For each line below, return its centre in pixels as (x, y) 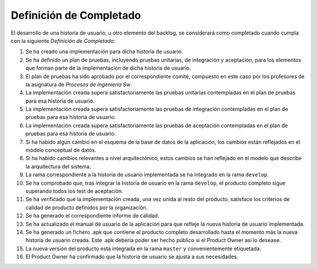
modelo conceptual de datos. (61, 150)
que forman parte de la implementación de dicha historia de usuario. (108, 68)
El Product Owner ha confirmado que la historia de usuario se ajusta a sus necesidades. (132, 257)
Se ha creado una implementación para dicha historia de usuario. (104, 52)
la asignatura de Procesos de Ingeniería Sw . (79, 84)
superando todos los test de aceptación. (74, 191)
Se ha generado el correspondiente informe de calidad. (92, 216)
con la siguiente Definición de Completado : (63, 40)
